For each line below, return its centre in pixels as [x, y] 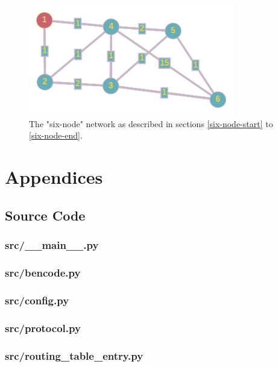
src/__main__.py [52, 245]
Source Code [45, 215]
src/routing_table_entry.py [74, 355]
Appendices [54, 177]
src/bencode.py [43, 272]
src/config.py [37, 300]
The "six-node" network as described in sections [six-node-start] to [151, 123]
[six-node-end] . [56, 135]
